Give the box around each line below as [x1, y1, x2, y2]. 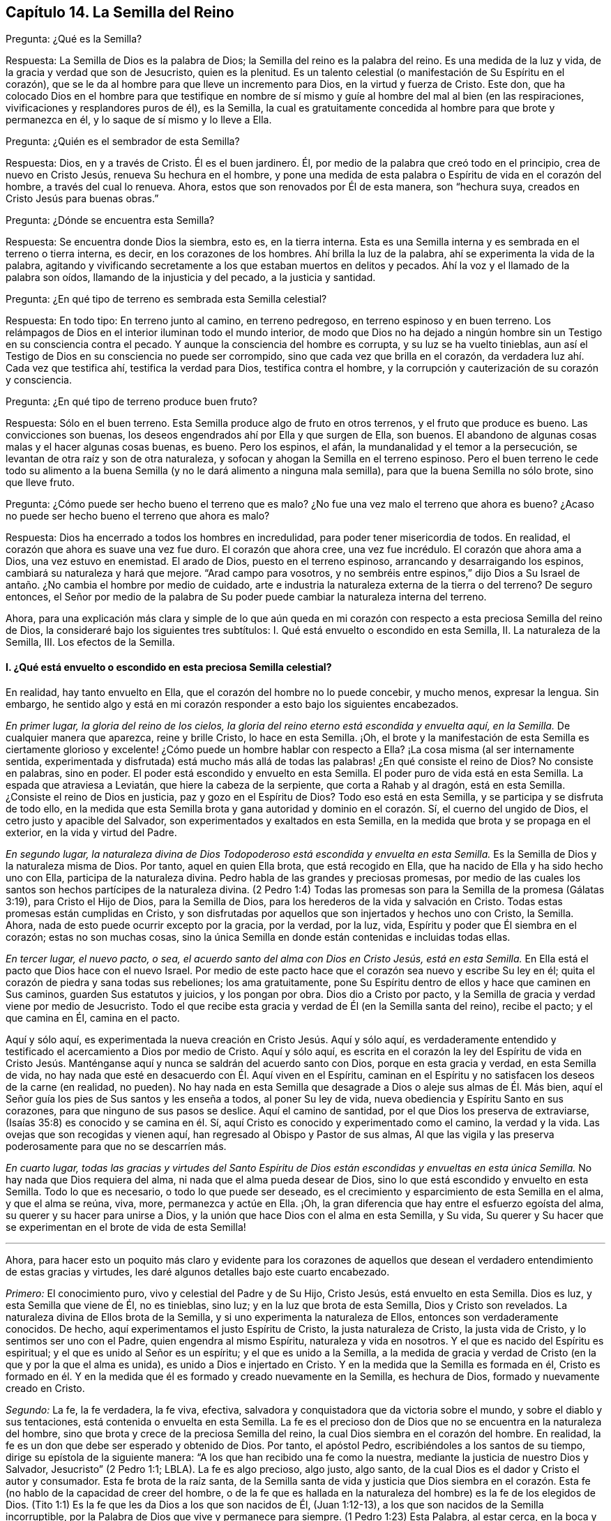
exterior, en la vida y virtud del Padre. [6, 826, 177, 838]
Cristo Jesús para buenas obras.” [6, 192, 159, 205]
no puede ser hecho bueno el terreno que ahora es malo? [6, 510, 270, 522]
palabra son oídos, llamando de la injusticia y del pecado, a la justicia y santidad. [6, 271, 376, 284]
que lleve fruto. [6, 476, 75, 489]
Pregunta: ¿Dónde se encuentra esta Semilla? [6, 214, 215, 227]
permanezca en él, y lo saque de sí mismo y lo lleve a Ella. [6, 114, 272, 126]
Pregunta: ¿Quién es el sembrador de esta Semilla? [6, 135, 240, 148]
